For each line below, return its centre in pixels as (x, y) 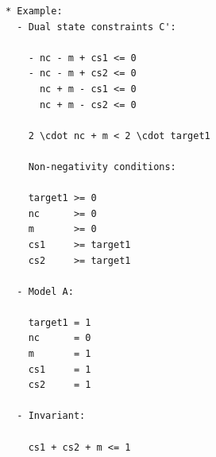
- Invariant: (51, 416)
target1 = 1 (60, 322)
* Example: (34, 11)
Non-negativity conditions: (102, 167)
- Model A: (45, 291)
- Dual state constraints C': (96, 27)
